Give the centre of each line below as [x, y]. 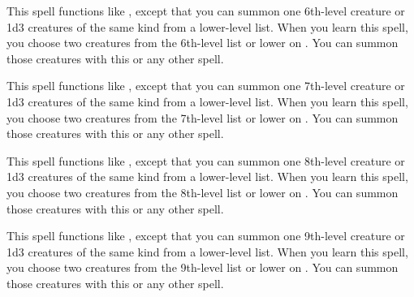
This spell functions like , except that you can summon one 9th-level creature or [206, 236]
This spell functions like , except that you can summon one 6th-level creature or [206, 11]
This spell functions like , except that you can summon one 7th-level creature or [206, 86]
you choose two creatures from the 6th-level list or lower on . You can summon [203, 43]
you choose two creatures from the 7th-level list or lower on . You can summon [203, 117]
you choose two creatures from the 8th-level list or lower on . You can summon [203, 192]
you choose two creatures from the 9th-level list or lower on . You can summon [203, 267]
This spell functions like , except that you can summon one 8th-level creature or [206, 160]
